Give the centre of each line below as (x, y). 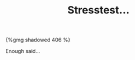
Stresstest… (98, 10)
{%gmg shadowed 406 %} (38, 40)
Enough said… (23, 51)
